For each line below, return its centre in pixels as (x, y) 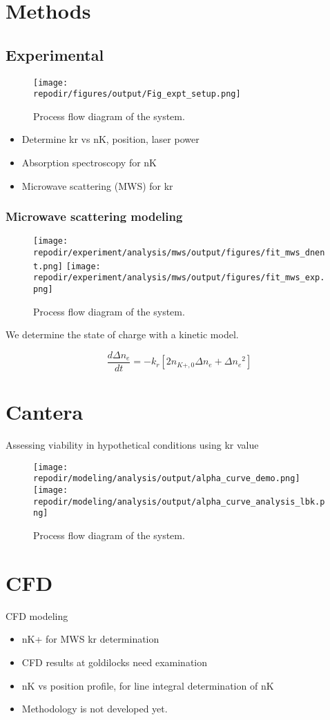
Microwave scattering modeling (94, 216)
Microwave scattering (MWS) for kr (97, 185)
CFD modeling (37, 615)
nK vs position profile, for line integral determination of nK (148, 685)
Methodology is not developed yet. (95, 709)
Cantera (45, 412)
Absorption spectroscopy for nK (89, 163)
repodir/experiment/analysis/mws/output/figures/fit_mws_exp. (179, 278)
